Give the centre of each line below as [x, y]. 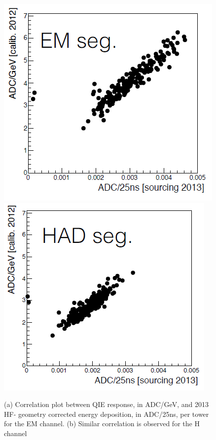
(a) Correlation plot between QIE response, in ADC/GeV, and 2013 [106, 404]
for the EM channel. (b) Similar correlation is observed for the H [102, 423]
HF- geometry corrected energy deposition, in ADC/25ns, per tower [107, 414]
